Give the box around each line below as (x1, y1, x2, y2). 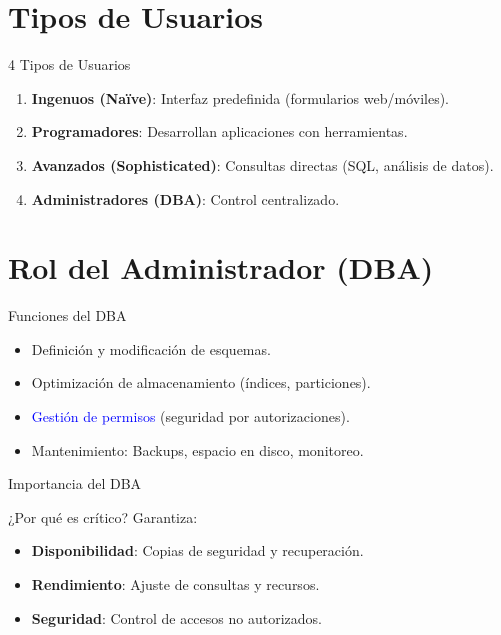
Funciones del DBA (8, 305, 127, 326)
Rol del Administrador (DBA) (8, 247, 434, 288)
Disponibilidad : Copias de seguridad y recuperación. (31, 540, 364, 561)
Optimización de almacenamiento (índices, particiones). (31, 372, 371, 393)
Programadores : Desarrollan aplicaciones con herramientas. (31, 121, 408, 142)
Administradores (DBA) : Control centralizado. (31, 188, 340, 209)
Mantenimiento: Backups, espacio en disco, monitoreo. (31, 439, 364, 460)
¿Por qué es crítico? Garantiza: (8, 506, 198, 527)
